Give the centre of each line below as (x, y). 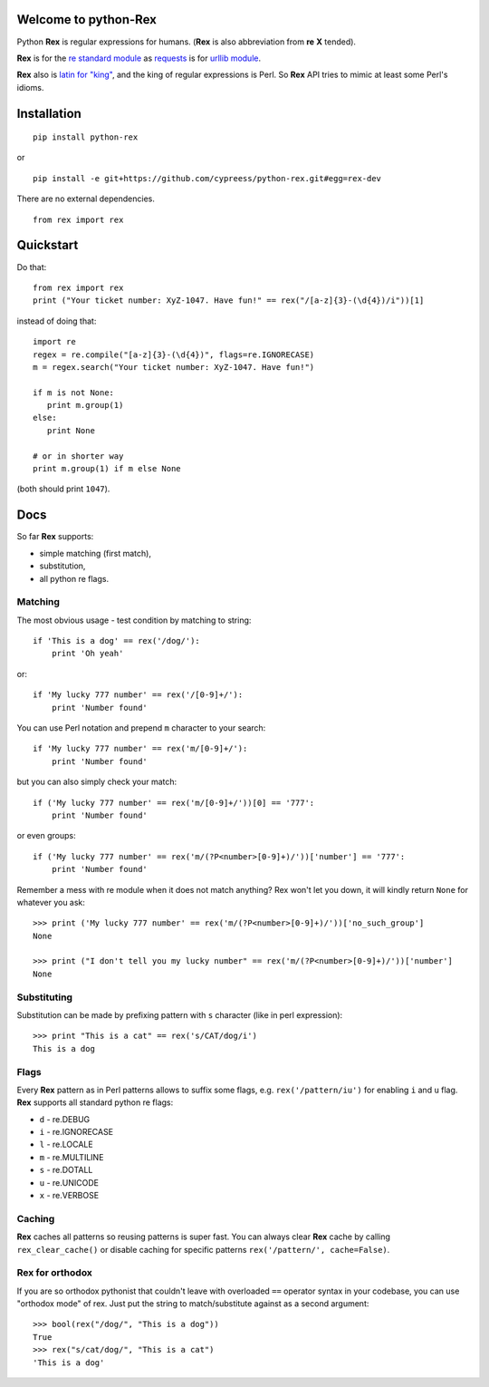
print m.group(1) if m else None (107, 469)
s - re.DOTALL (66, 1170)
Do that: (32, 267)
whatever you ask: (51, 902)
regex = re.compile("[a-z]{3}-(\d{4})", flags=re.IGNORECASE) (174, 354)
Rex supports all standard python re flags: (95, 1102)
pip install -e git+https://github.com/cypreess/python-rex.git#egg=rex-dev (207, 178)
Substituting (44, 997)
